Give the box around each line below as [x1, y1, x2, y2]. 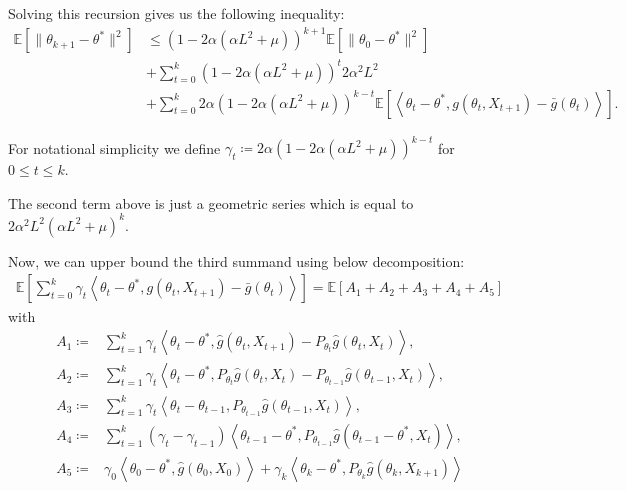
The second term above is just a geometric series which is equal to [8, 192, 414, 213]
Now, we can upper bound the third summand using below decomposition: [8, 250, 465, 271]
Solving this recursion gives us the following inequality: [8, 3, 345, 23]
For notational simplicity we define [8, 137, 221, 158]
